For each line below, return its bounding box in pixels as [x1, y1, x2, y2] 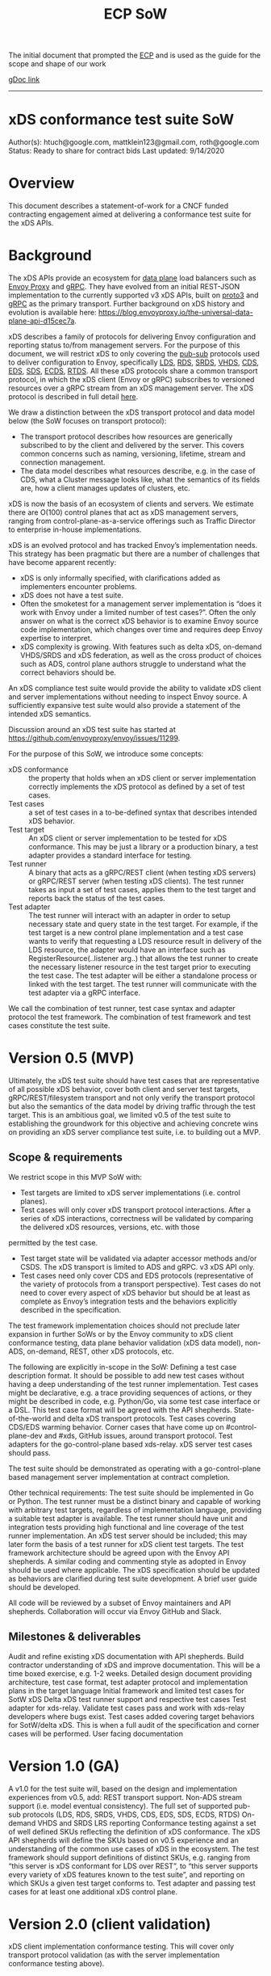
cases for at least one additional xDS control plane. [8, 1886, 178, 1896]
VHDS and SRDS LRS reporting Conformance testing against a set [37, 1818, 256, 1827]
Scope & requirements [8, 1151, 123, 1165]
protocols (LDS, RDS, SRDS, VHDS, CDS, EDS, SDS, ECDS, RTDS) [23, 1810, 240, 1819]
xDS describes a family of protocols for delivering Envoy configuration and [8, 332, 256, 341]
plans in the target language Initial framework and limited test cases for [8, 1686, 244, 1696]
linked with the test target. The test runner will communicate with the [28, 980, 257, 988]
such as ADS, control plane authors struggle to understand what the [19, 659, 247, 668]
